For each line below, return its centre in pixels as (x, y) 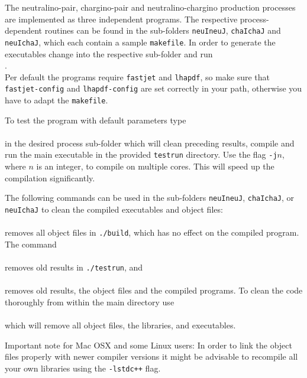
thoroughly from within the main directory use (90, 302)
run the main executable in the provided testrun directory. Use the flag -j (141, 154)
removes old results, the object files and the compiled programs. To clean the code (154, 290)
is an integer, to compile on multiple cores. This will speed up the (155, 166)
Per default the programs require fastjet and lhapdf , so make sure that (138, 76)
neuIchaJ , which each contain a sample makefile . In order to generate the (140, 42)
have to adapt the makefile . (56, 100)
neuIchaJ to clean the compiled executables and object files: (114, 209)
